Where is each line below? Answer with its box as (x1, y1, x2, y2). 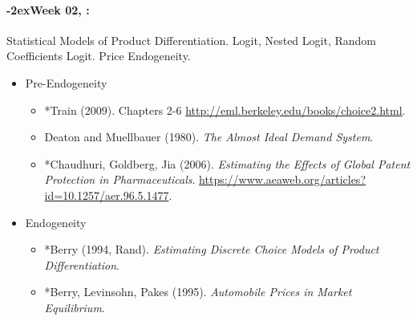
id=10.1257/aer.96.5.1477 (44, 186, 169, 203)
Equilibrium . (44, 299, 105, 315)
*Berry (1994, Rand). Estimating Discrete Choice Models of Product (44, 241, 379, 258)
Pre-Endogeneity (25, 74, 107, 91)
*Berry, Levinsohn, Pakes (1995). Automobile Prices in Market (44, 283, 352, 300)
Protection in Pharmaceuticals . (44, 171, 196, 188)
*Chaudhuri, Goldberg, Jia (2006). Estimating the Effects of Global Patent (44, 155, 411, 172)
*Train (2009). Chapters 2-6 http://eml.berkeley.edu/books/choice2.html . (44, 101, 406, 118)
